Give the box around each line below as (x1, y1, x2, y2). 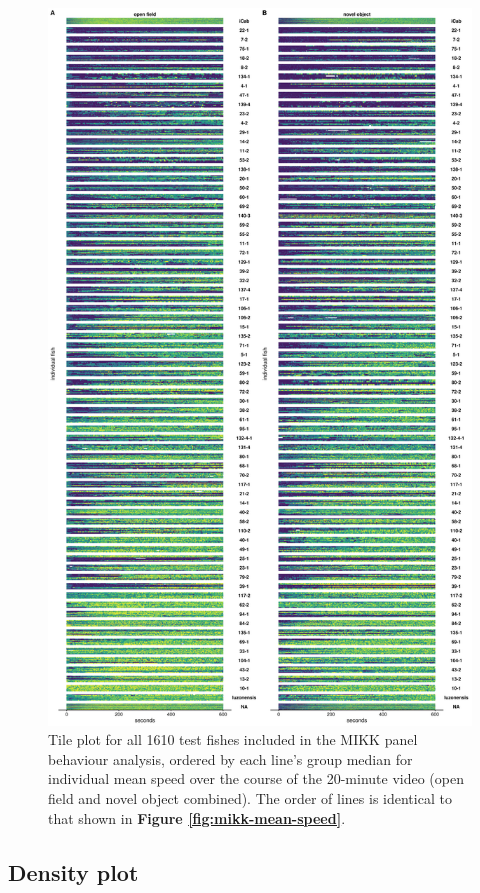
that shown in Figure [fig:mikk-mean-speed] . (48, 807, 346, 828)
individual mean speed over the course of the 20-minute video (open (48, 768, 464, 789)
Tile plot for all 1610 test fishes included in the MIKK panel (48, 729, 418, 750)
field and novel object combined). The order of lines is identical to (48, 788, 452, 809)
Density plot (8, 856, 139, 887)
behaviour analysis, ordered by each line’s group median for (48, 748, 413, 769)
